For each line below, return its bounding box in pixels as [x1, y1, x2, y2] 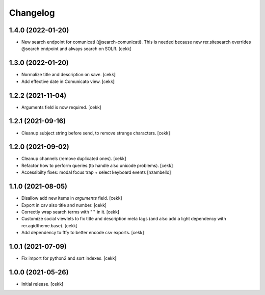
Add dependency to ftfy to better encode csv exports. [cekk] [21, 230, 144, 236]
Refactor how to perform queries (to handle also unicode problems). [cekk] [21, 162, 173, 168]
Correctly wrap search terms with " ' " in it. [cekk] [21, 209, 120, 215]
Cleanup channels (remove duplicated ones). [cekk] [21, 156, 126, 161]
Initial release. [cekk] [21, 281, 64, 287]
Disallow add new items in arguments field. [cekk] [21, 195, 122, 201]
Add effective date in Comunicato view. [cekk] [21, 79, 115, 84]
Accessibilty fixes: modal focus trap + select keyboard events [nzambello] [21, 169, 171, 175]
